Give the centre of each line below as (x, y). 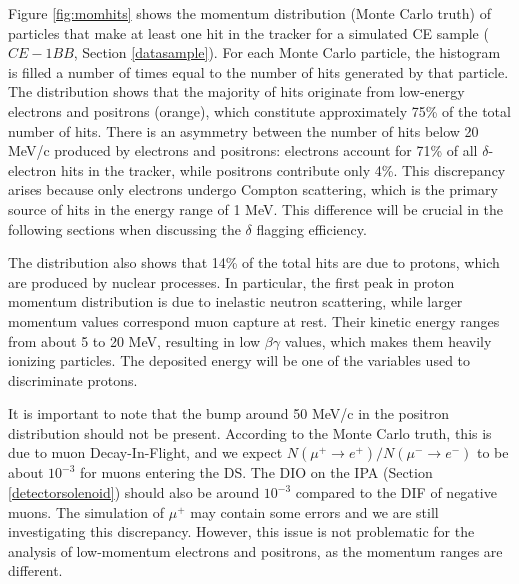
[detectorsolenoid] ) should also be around (134, 492)
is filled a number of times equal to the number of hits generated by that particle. (258, 71)
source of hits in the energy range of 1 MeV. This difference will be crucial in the (256, 208)
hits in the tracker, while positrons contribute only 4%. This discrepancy (283, 169)
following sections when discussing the (124, 228)
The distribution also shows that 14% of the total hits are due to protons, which (254, 262)
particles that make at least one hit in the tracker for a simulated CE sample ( (248, 32)
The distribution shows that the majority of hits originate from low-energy (236, 91)
